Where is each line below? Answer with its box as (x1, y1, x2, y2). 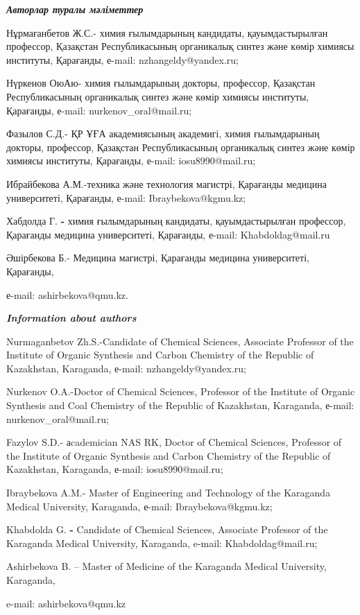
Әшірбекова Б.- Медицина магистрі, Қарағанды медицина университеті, (6, 250, 309, 265)
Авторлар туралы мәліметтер (6, 2, 144, 16)
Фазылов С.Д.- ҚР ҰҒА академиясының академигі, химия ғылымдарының (6, 126, 320, 141)
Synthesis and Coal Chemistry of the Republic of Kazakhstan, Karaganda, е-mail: (6, 398, 354, 413)
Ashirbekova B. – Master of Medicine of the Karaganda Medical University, (6, 559, 327, 573)
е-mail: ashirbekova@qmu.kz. (6, 287, 128, 302)
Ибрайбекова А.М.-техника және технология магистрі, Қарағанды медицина (6, 176, 327, 191)
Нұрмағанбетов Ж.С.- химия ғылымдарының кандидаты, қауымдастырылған (6, 25, 328, 40)
